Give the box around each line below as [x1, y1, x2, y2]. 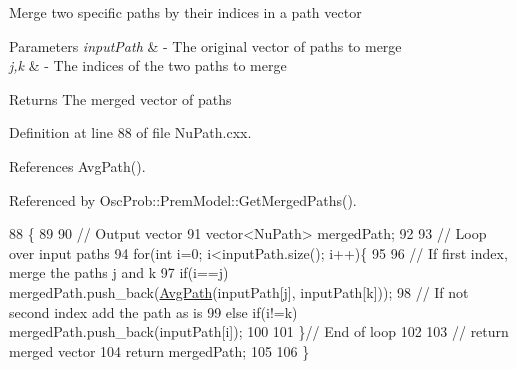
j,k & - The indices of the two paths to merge [9, 55, 287, 76]
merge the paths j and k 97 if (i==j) [9, 262, 229, 283]
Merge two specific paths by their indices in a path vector [9, 2, 362, 22]
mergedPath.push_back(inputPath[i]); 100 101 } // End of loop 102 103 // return [9, 321, 509, 342]
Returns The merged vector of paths [9, 88, 232, 109]
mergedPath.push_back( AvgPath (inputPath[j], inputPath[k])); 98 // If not [9, 281, 469, 302]
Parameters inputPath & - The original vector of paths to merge [9, 35, 402, 56]
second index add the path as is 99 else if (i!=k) [9, 301, 298, 322]
